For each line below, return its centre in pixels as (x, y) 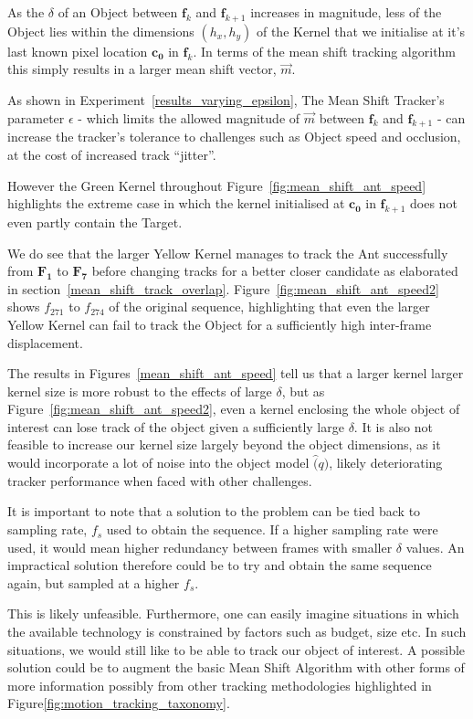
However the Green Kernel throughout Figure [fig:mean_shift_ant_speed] (217, 185)
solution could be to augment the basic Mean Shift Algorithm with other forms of (236, 667)
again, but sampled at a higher (94, 582)
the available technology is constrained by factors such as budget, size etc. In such (237, 632)
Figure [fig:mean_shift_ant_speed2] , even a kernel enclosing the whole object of (234, 409)
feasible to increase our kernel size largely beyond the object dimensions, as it (224, 444)
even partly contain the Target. (95, 222)
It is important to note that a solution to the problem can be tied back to (214, 511)
